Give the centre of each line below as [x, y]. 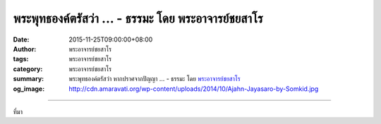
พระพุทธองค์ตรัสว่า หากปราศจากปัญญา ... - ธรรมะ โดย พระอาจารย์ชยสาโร [155, 79]
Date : [21, 39]
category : [28, 69]
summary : [29, 79]
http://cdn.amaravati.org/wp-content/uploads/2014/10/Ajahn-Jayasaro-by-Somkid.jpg [194, 89]
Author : [25, 49]
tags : [21, 59]
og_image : [29, 89]
